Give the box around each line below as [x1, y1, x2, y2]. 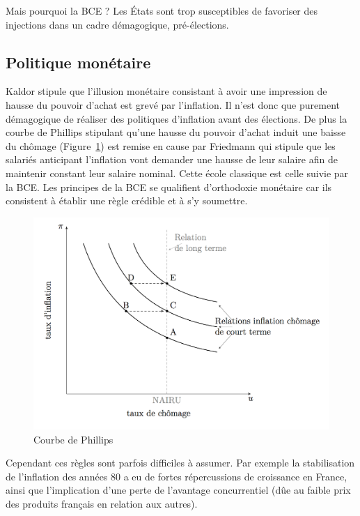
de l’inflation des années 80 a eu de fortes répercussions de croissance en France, [6, 469, 347, 483]
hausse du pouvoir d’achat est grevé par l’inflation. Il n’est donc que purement [6, 97, 340, 112]
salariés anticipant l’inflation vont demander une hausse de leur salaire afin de [6, 152, 338, 167]
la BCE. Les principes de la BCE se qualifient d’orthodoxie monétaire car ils [6, 179, 332, 194]
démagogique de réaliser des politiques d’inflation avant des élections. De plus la [6, 111, 347, 126]
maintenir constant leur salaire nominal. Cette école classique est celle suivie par [6, 165, 349, 180]
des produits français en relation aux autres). [6, 496, 198, 511]
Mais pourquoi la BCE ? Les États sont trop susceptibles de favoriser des [6, 3, 318, 17]
